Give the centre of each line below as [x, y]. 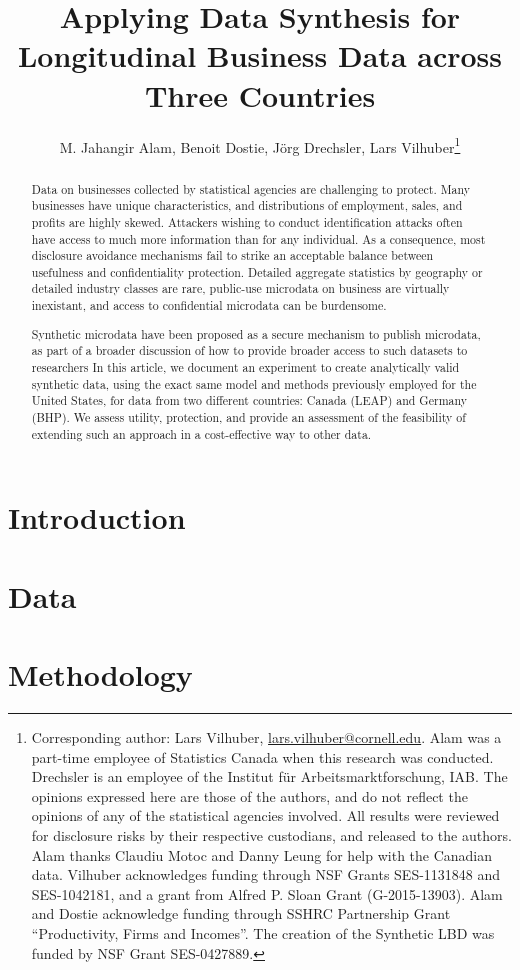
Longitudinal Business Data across [260, 55]
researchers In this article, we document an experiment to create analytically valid [245, 367]
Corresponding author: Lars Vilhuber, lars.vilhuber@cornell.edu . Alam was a [266, 736]
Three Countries [260, 94]
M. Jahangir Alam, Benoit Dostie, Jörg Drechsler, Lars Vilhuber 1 [260, 145]
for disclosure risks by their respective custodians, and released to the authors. [271, 834]
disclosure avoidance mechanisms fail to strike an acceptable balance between [232, 255]
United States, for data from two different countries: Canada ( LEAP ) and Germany [249, 400]
